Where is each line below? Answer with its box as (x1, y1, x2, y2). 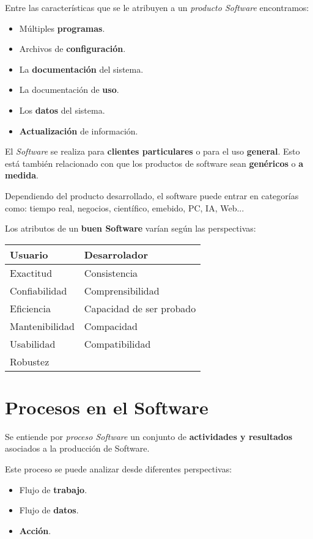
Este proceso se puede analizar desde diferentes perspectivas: (5, 463, 232, 475)
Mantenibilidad (10, 318, 75, 333)
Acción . (19, 524, 51, 537)
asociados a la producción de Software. (5, 442, 150, 455)
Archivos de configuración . (19, 42, 126, 55)
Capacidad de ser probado (84, 301, 196, 315)
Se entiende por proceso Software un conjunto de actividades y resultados (5, 430, 293, 442)
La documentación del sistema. (19, 62, 144, 75)
